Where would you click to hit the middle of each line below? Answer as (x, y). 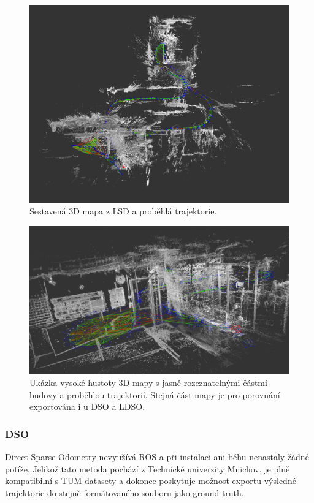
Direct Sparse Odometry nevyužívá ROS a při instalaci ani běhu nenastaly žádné (157, 457)
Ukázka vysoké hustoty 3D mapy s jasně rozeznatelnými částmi (148, 383)
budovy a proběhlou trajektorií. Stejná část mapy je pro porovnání (155, 394)
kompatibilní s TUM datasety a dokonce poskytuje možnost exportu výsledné (151, 481)
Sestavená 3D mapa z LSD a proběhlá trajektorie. (123, 211)
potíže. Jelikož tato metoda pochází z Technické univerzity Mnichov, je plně (147, 468)
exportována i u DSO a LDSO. (87, 407)
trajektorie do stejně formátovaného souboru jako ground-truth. (124, 492)
